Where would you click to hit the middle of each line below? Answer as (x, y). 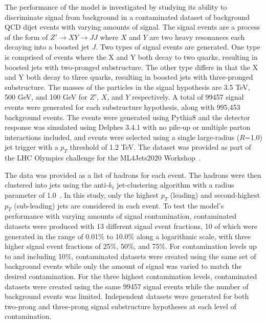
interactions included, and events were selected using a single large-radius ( (122, 137)
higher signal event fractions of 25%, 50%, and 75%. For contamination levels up (131, 246)
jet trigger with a (31, 147)
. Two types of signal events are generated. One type (178, 47)
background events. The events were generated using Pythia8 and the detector (127, 117)
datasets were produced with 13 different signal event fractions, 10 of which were (131, 226)
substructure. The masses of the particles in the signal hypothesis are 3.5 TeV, (127, 87)
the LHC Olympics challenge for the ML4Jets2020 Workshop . (103, 158)
